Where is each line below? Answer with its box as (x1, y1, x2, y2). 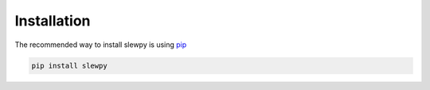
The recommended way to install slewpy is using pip (14, 40, 187, 49)
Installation (14, 12, 91, 29)
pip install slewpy (31, 61, 107, 70)
